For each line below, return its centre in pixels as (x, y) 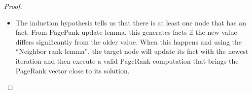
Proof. (13, 6)
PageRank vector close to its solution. (72, 70)
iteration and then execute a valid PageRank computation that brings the (127, 60)
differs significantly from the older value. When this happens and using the (129, 41)
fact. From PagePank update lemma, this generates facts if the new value (126, 32)
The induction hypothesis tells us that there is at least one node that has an (131, 22)
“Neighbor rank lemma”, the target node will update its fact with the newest (132, 51)
